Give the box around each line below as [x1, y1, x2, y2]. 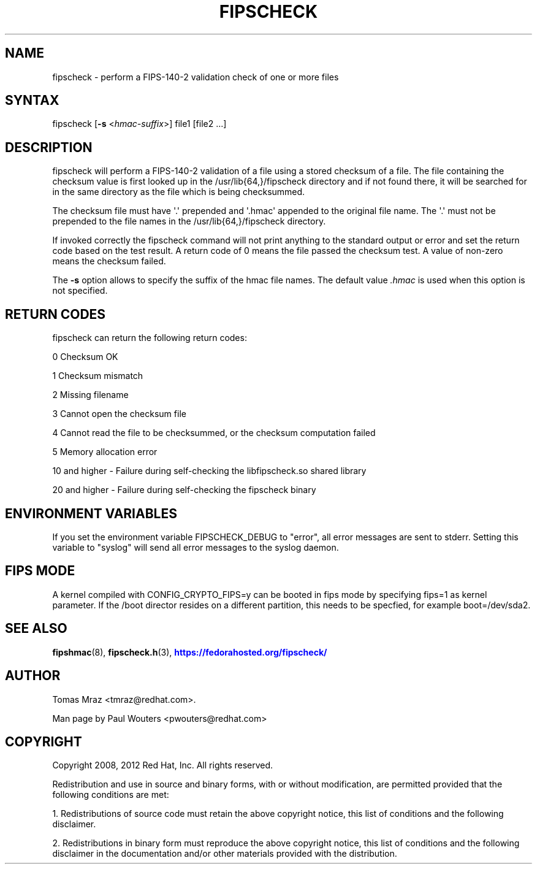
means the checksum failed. [52, 256, 166, 267]
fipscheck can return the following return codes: [52, 332, 247, 343]
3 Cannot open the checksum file [52, 408, 186, 419]
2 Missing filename [52, 389, 129, 400]
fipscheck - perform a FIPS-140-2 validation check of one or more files [52, 71, 339, 82]
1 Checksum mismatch [52, 370, 143, 381]
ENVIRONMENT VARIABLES [5, 505, 177, 521]
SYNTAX [5, 93, 59, 109]
